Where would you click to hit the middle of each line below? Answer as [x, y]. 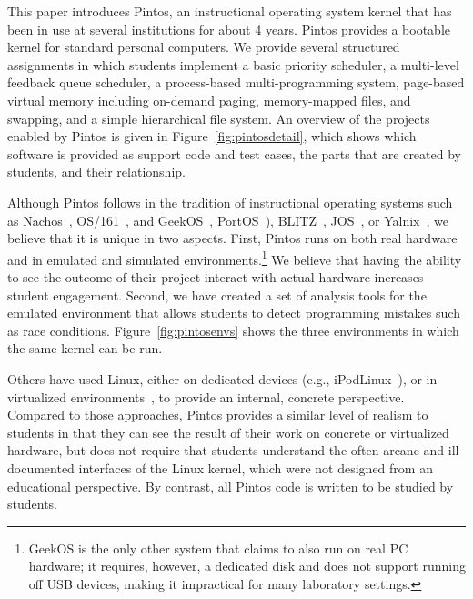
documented [41, 467]
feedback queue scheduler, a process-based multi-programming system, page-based [236, 82]
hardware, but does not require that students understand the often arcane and [226, 450]
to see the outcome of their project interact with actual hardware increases [216, 276]
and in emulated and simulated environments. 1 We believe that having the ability [235, 258]
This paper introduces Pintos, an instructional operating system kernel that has [230, 11]
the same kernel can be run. [85, 348]
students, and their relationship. [96, 172]
